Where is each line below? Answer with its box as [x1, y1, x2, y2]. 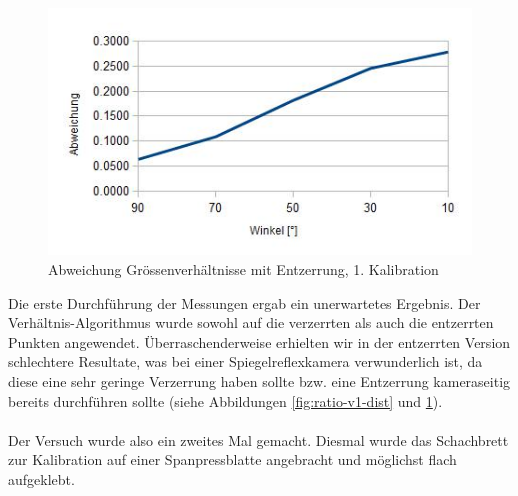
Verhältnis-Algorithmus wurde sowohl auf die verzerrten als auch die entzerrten [8, 312, 494, 333]
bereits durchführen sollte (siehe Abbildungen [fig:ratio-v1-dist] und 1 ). [8, 390, 443, 411]
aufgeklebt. [8, 469, 75, 490]
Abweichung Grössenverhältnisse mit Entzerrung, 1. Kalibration [48, 259, 439, 280]
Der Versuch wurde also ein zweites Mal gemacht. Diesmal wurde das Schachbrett [8, 429, 509, 450]
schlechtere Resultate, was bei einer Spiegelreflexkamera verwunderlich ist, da [8, 351, 483, 372]
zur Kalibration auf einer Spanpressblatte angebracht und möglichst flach [8, 449, 457, 470]
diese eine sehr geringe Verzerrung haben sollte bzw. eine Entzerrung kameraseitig [8, 371, 511, 392]
